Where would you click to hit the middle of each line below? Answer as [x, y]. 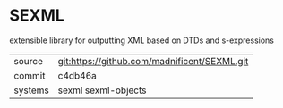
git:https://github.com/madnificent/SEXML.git [153, 61]
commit [30, 75]
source [28, 61]
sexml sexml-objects [102, 90]
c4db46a [77, 75]
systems [31, 90]
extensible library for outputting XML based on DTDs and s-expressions [142, 40]
